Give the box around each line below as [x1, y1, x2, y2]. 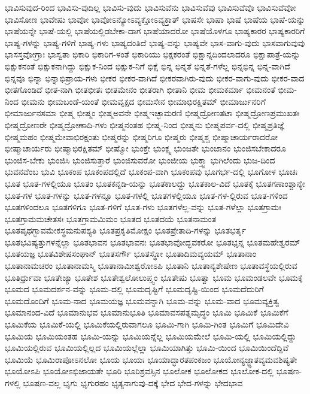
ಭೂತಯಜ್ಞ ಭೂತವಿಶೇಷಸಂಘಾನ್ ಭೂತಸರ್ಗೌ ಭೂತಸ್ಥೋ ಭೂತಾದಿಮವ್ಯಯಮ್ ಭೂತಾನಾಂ [5, 247, 257, 260]
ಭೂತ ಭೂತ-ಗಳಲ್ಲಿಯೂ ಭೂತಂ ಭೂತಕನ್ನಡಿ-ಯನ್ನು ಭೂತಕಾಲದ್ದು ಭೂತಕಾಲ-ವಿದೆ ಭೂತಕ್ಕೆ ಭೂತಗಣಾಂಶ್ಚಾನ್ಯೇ [5, 177, 305, 189]
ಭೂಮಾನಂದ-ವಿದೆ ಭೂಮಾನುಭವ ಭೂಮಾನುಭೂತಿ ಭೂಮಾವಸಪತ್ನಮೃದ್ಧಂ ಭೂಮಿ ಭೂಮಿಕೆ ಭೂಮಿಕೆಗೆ [5, 306, 288, 319]
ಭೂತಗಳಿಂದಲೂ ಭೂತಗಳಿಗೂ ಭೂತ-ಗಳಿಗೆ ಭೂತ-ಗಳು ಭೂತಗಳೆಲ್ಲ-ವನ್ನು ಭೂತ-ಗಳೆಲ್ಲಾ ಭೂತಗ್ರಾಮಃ [5, 201, 281, 213]
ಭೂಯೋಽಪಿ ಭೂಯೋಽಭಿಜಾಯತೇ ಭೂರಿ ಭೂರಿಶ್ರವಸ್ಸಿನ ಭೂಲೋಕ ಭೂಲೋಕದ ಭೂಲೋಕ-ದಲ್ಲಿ [5, 365, 273, 377]
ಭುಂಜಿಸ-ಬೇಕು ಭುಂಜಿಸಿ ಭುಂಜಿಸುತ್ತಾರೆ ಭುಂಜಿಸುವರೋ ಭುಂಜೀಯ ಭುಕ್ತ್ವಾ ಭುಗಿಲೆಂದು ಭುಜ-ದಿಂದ [5, 153, 275, 166]
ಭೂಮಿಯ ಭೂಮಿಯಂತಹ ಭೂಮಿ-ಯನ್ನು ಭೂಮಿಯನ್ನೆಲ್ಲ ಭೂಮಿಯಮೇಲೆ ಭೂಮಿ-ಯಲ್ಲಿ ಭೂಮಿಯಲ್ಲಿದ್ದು [5, 329, 296, 342]
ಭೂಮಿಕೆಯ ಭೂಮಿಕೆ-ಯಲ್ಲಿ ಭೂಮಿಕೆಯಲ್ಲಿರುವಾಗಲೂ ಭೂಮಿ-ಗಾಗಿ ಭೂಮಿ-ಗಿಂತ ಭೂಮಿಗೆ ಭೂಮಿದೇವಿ [5, 318, 289, 331]
